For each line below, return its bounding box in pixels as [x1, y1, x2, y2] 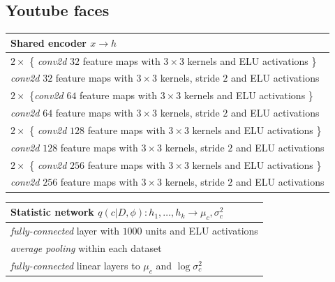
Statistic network [10, 205, 94, 219]
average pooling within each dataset [10, 240, 162, 255]
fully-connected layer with [10, 223, 119, 238]
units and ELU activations [145, 223, 258, 238]
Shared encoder [10, 35, 87, 50]
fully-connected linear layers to [10, 258, 140, 272]
